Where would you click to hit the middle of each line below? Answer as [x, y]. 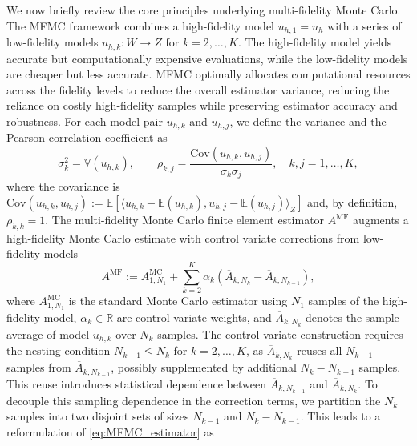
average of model [48, 333]
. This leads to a [340, 416]
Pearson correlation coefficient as [87, 137]
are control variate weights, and [194, 317]
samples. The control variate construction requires [280, 333]
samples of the [344, 301]
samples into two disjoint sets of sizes [98, 416]
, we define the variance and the [308, 121]
